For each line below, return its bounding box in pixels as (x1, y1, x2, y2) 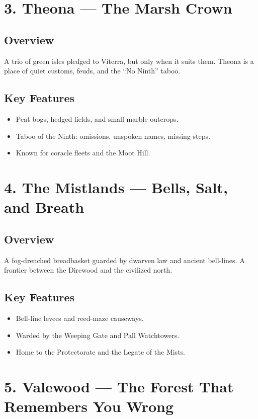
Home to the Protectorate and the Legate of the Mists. (16, 347, 185, 357)
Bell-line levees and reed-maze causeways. (16, 312, 144, 323)
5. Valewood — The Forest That (4, 376, 234, 396)
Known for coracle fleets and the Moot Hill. (16, 147, 150, 158)
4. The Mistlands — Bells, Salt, (4, 177, 228, 197)
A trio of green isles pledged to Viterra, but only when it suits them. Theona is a (4, 55, 254, 66)
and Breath (4, 197, 84, 217)
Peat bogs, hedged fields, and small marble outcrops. (16, 113, 179, 124)
